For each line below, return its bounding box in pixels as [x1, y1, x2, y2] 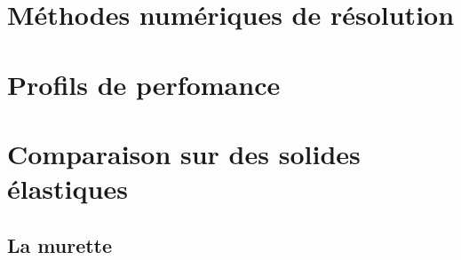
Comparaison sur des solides [7, 135, 361, 171]
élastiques [7, 170, 128, 207]
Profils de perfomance [7, 66, 281, 102]
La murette [7, 231, 113, 258]
